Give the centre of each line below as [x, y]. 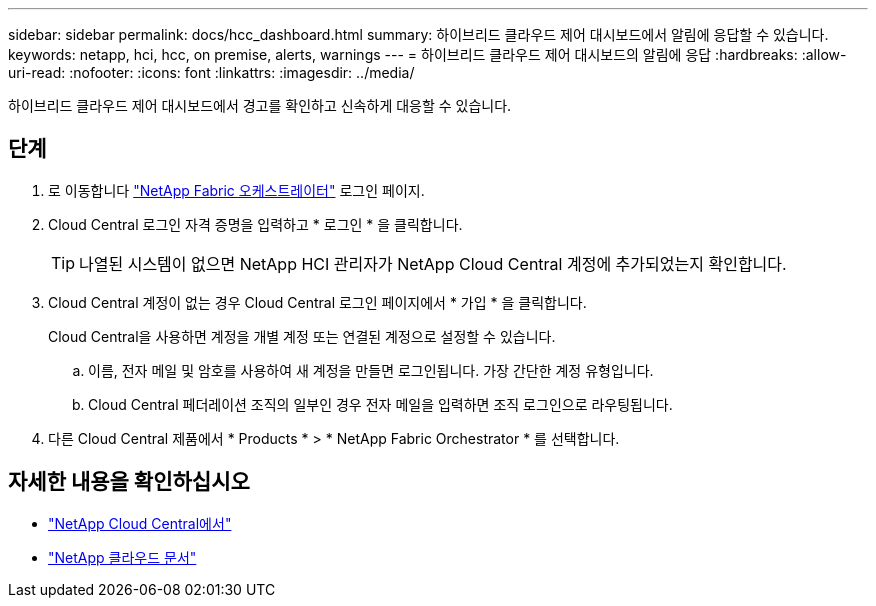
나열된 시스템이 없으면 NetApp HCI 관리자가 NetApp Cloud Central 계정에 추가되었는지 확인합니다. [433, 263]
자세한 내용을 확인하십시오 [129, 482]
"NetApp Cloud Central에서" [140, 523]
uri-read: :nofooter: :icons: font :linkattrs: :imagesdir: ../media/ [211, 72]
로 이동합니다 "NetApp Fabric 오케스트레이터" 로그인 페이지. [236, 190]
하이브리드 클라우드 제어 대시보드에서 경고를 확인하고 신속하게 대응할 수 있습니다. [260, 105]
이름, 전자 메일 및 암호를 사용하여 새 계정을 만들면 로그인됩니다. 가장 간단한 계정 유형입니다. [371, 370]
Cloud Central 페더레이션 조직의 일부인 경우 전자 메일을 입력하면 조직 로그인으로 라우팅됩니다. [380, 404]
